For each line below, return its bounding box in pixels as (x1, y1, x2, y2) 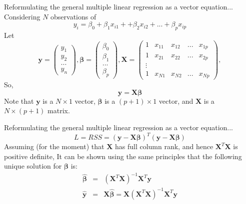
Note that (4, 95, 34, 106)
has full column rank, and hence (114, 141, 213, 152)
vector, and (158, 95, 193, 106)
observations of (50, 11, 96, 21)
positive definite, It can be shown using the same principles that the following (4, 151, 242, 161)
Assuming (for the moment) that (4, 141, 104, 152)
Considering (4, 11, 40, 21)
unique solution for (4, 161, 62, 171)
